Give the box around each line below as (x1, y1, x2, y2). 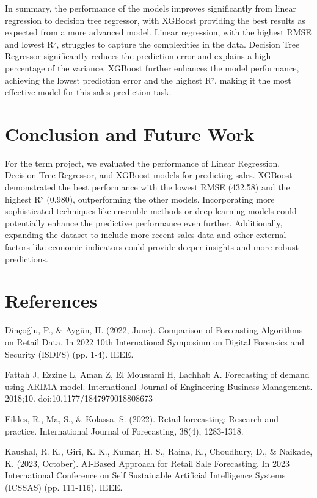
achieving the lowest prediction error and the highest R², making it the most (5, 73, 291, 86)
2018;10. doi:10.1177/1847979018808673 (5, 392, 153, 405)
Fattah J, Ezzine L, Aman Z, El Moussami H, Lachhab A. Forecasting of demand (5, 368, 310, 381)
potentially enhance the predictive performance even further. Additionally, (5, 216, 283, 229)
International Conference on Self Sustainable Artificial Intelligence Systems (5, 469, 286, 482)
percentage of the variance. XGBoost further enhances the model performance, (5, 61, 299, 74)
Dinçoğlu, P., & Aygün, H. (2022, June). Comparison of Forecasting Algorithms (5, 323, 303, 336)
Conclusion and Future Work (5, 121, 255, 146)
